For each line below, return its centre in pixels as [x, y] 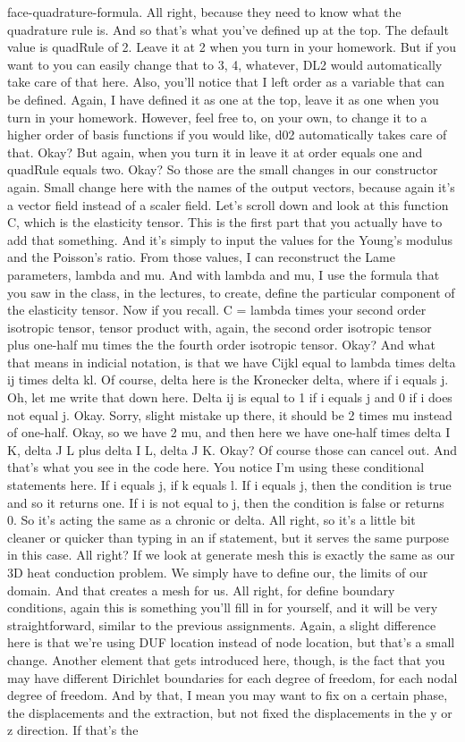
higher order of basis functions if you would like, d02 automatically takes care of [227, 135]
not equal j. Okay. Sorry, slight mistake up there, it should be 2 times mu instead [230, 414]
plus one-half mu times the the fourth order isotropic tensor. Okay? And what [221, 345]
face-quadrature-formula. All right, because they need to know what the [204, 12]
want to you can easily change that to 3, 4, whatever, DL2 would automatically [225, 64]
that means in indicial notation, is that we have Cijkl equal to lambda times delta [232, 362]
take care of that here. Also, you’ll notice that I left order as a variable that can [226, 82]
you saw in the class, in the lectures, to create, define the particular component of [231, 292]
